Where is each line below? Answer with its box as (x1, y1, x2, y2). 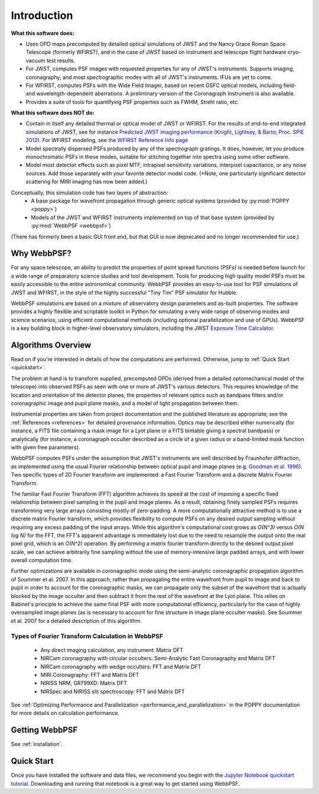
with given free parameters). (11, 443, 80, 451)
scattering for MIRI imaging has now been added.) (25, 178, 148, 185)
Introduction (11, 9, 73, 22)
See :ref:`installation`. (11, 741, 63, 748)
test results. (46, 57, 76, 64)
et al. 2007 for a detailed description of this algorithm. (11, 617, 142, 624)
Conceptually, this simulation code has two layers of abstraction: (11, 189, 168, 196)
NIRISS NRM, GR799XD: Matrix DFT (40, 680, 127, 687)
